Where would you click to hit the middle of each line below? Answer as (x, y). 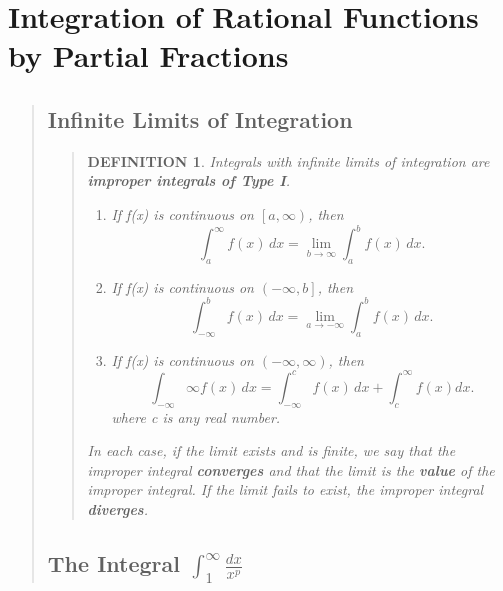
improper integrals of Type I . (189, 180)
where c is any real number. (196, 416)
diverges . (117, 509)
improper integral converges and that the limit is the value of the (291, 469)
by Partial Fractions (148, 55)
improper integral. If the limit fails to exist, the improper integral (285, 489)
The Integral (113, 562)
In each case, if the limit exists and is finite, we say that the (271, 450)
